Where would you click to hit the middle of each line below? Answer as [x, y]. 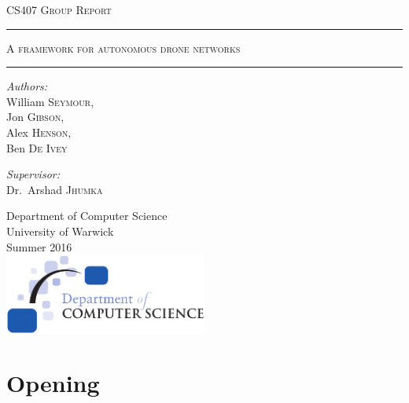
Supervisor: [33, 174]
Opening [53, 383]
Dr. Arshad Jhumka [55, 189]
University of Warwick [60, 231]
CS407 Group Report [59, 9]
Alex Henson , [39, 132]
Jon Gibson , [35, 117]
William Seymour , [50, 101]
